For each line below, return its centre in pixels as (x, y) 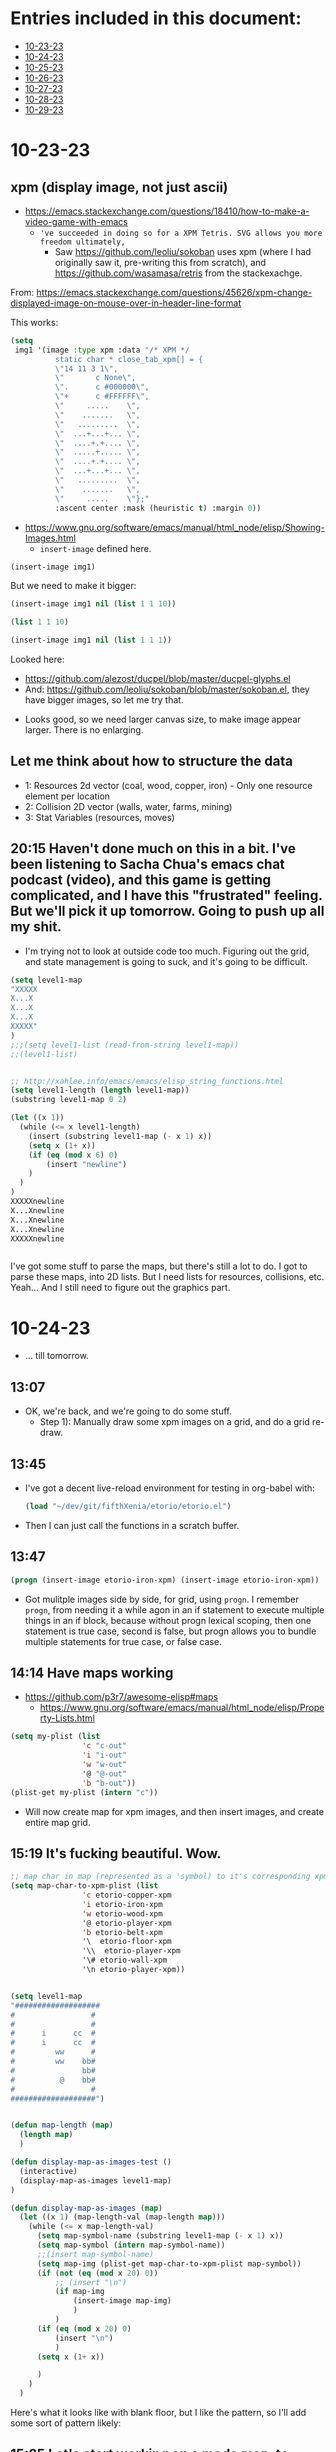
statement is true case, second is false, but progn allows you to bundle (170, 1631)
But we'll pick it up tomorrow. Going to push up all (167, 911)
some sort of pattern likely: (66, 2423)
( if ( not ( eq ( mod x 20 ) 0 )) (97, 2273)
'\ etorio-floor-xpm (126, 1942)
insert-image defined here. (95, 548)
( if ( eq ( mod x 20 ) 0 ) (84, 2328)
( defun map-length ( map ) (62, 2125)
